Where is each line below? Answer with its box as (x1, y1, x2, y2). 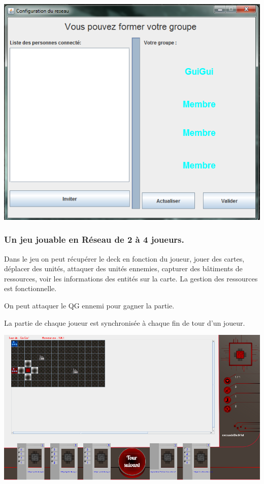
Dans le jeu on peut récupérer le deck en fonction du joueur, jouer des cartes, (4, 253, 245, 264)
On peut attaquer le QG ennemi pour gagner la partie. (4, 300, 175, 311)
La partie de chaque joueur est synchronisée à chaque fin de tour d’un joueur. (4, 317, 245, 328)
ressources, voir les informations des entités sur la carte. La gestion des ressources (4, 273, 258, 283)
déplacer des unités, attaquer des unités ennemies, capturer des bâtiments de (4, 263, 243, 274)
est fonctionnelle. (4, 283, 57, 294)
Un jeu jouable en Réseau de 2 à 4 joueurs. (4, 233, 184, 246)
